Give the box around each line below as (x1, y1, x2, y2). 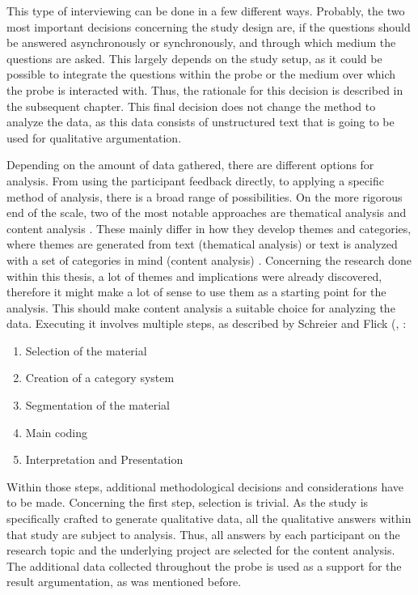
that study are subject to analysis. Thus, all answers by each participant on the (6, 525, 400, 542)
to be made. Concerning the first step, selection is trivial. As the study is (6, 494, 369, 511)
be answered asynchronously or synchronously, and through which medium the (6, 34, 396, 51)
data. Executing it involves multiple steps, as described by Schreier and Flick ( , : (6, 315, 407, 332)
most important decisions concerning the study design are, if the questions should (6, 18, 411, 35)
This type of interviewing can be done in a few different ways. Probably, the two (6, 2, 405, 19)
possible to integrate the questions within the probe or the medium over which (6, 66, 396, 83)
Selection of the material (25, 342, 147, 359)
